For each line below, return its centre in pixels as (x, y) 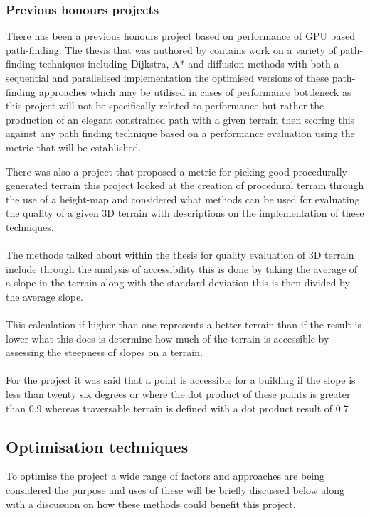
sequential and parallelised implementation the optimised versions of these (167, 77)
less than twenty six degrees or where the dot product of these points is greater (178, 394)
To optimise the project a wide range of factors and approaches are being (165, 476)
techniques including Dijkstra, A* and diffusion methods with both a (189, 64)
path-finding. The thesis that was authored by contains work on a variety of (171, 49)
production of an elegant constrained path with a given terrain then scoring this (180, 119)
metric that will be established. (74, 147)
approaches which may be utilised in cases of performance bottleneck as (195, 91)
